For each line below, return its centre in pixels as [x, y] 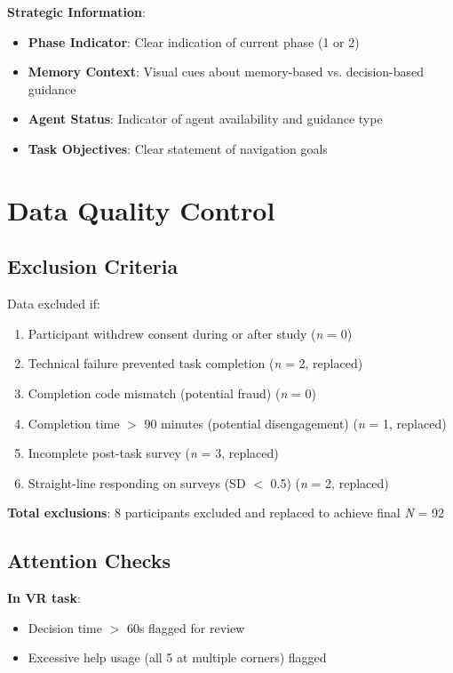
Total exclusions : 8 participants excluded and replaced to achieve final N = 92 [226, 513]
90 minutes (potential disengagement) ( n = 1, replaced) [295, 423]
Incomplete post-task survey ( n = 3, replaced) [153, 453]
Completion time [74, 423]
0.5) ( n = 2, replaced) [330, 482]
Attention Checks [89, 561]
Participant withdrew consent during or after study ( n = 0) [190, 333]
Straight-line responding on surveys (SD [137, 482]
